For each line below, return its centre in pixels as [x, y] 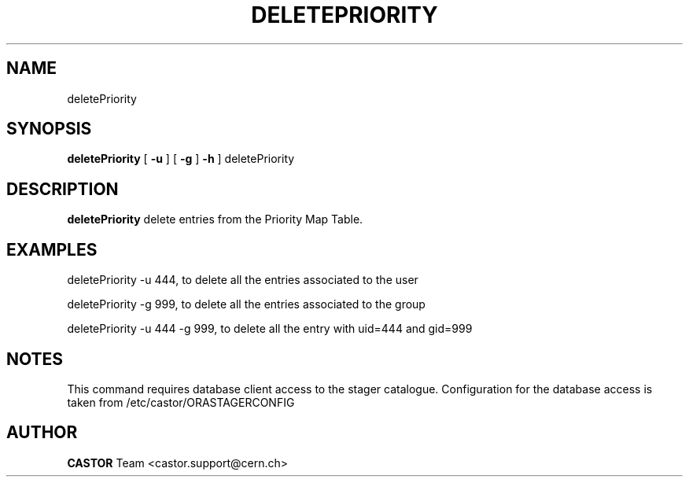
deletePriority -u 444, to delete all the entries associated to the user [243, 280]
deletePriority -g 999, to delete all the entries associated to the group [246, 304]
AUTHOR [42, 433]
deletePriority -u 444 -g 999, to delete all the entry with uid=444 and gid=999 [270, 329]
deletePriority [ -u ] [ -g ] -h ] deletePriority [181, 159]
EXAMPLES [52, 249]
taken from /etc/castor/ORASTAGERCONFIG [181, 402]
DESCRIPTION [63, 189]
